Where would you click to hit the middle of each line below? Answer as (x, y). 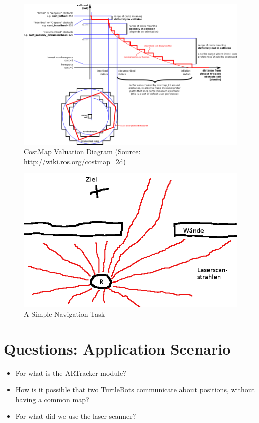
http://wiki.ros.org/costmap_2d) (75, 161)
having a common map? (52, 399)
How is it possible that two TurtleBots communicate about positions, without (135, 390)
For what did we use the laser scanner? (76, 416)
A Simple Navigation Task (64, 313)
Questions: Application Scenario (117, 348)
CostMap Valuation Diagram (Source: (82, 151)
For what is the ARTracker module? (71, 372)
